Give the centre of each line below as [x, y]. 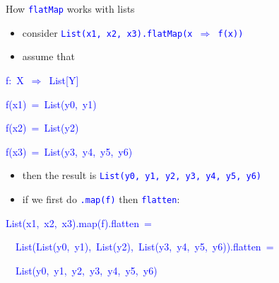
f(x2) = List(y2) [42, 128]
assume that [48, 56]
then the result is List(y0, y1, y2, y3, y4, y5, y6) [142, 175]
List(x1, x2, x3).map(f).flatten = [79, 223]
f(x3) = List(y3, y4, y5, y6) [69, 151]
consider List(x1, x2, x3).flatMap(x [107, 32]
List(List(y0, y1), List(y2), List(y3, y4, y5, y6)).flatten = [144, 247]
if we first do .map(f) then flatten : [101, 198]
